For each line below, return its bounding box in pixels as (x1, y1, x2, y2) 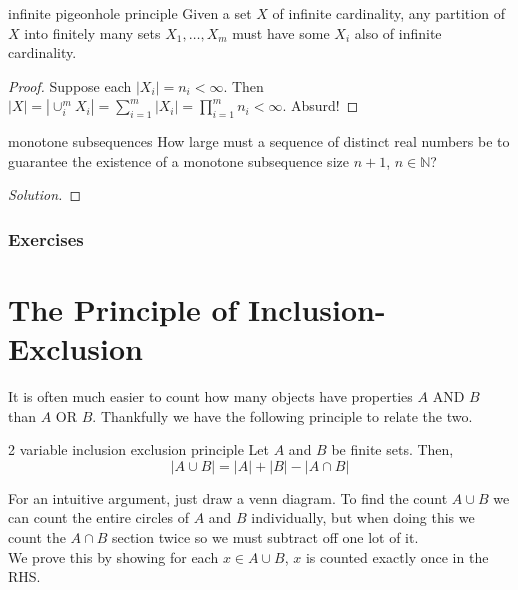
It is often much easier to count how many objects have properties (8, 386, 413, 407)
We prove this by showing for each (8, 546, 219, 567)
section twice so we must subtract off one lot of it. (111, 527, 419, 548)
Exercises (8, 226, 84, 251)
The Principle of (8, 288, 238, 329)
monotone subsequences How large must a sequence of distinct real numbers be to (8, 131, 510, 152)
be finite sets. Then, (331, 439, 454, 460)
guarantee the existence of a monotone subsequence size (8, 150, 349, 171)
